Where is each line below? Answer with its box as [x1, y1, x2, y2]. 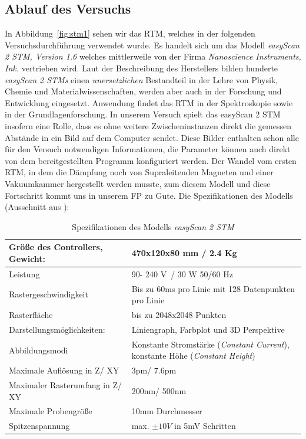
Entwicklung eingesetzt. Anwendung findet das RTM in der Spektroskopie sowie [5, 96, 293, 109]
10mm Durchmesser [131, 405, 202, 417]
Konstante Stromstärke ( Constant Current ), [131, 338, 290, 350]
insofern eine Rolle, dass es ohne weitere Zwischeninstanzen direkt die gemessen [5, 119, 291, 132]
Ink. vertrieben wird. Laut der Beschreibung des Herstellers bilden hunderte [5, 61, 278, 74]
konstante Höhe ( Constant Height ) [131, 349, 255, 362]
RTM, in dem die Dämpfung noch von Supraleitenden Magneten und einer [5, 166, 274, 178]
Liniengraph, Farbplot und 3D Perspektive [131, 323, 285, 335]
